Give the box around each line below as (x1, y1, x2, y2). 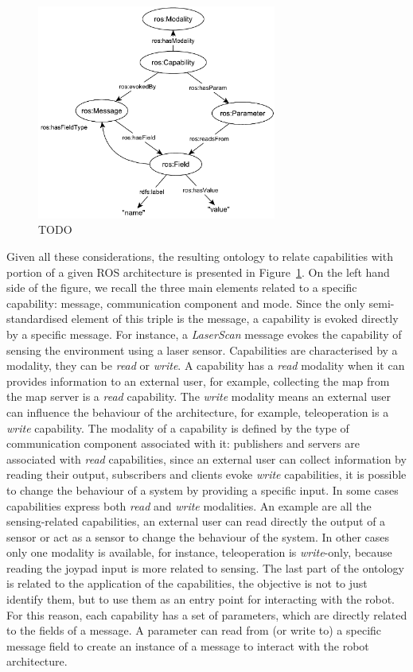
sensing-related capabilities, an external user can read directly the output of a (6, 513, 386, 530)
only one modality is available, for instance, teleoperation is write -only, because (6, 544, 392, 561)
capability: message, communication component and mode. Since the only (6, 294, 365, 311)
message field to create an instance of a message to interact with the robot (6, 637, 369, 654)
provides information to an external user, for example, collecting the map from (6, 372, 390, 389)
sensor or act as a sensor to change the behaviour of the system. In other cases (6, 528, 390, 545)
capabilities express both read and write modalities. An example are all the (6, 497, 372, 514)
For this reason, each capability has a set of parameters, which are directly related (6, 606, 407, 623)
